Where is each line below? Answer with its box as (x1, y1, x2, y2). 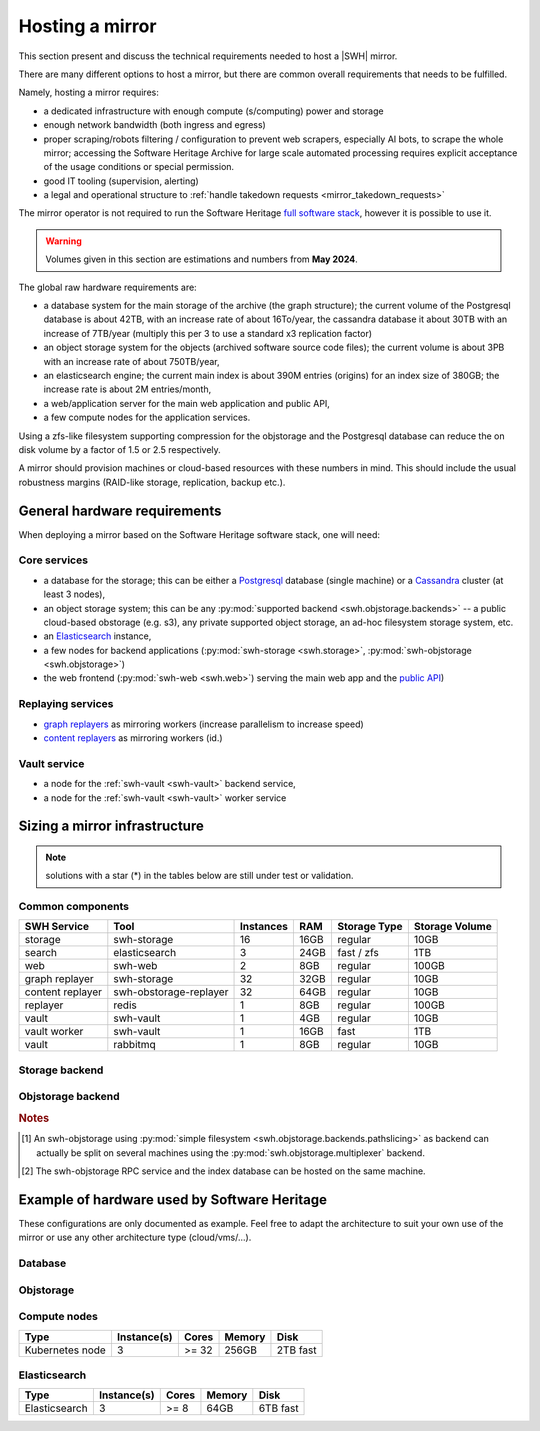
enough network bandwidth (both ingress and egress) (43, 119, 267, 131)
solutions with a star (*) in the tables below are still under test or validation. (45, 870, 354, 882)
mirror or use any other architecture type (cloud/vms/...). (18, 1231, 252, 1244)
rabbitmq (113, 1038, 157, 1052)
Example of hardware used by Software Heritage (18, 1191, 328, 1208)
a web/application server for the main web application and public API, (43, 397, 330, 409)
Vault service (18, 756, 85, 770)
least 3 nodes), (43, 588, 105, 600)
